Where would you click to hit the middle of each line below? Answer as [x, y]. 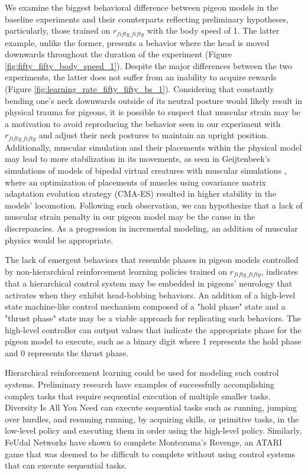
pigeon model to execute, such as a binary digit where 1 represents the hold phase [153, 341]
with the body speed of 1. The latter [213, 30]
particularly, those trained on [58, 30]
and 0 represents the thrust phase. [67, 352]
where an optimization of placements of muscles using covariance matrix [135, 182]
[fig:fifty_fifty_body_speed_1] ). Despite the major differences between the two [149, 65]
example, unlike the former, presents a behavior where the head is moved [137, 42]
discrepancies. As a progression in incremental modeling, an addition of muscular [151, 228]
